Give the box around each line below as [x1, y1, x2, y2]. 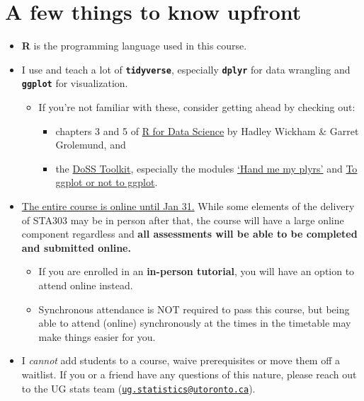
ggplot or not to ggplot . [55, 175, 158, 190]
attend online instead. [38, 277, 133, 292]
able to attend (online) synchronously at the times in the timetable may [38, 315, 351, 330]
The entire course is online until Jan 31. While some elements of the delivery [21, 199, 355, 213]
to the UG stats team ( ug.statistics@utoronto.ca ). [21, 380, 256, 395]
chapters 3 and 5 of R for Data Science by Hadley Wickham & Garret [55, 123, 359, 138]
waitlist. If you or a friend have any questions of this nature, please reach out [21, 366, 357, 381]
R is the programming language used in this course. [21, 38, 247, 53]
